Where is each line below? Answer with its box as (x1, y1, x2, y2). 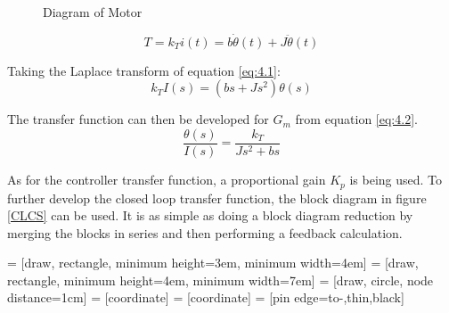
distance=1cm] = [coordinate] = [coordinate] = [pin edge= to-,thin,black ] (7, 288, 404, 307)
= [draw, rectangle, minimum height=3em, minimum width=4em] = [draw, (7, 253, 419, 272)
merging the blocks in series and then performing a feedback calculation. (7, 223, 403, 242)
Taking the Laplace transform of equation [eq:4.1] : (7, 61, 281, 79)
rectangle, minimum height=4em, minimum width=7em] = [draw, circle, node (7, 270, 434, 289)
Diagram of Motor (43, 3, 143, 21)
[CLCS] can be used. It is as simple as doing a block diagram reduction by (7, 206, 413, 225)
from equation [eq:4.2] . (295, 110, 418, 128)
